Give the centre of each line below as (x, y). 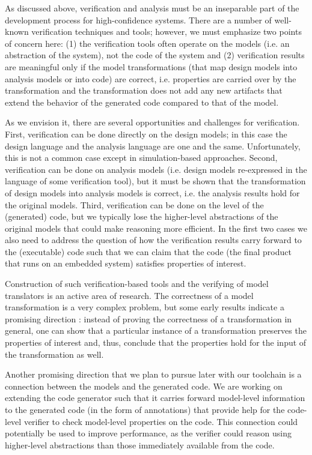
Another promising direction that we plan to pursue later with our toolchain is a (153, 374)
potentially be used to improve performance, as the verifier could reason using (148, 433)
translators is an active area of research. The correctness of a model (129, 295)
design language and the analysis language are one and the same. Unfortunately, (153, 146)
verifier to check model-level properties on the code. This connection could (161, 421)
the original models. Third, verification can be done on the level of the (134, 204)
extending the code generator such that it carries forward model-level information (155, 398)
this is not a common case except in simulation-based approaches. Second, (141, 158)
